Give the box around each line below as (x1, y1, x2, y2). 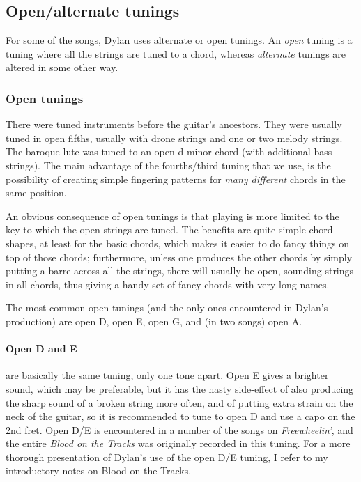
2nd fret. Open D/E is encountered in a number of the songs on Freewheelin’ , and (6, 422, 353, 437)
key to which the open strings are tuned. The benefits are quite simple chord (6, 222, 333, 237)
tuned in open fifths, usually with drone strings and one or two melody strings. (6, 130, 343, 145)
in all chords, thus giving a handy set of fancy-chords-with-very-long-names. (6, 277, 330, 291)
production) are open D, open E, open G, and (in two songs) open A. (6, 313, 302, 328)
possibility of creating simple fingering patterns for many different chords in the (6, 171, 346, 186)
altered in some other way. (6, 60, 118, 75)
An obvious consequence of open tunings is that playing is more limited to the (6, 208, 339, 223)
